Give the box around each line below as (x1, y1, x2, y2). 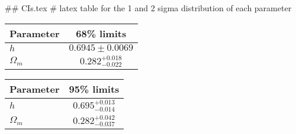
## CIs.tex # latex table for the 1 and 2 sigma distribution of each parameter (5, 2, 292, 14)
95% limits (69, 82, 120, 96)
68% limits (76, 26, 127, 40)
